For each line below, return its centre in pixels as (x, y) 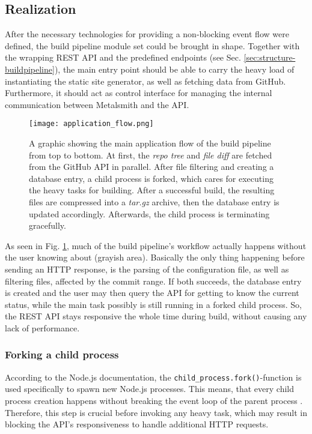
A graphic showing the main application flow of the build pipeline (150, 143)
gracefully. (47, 225)
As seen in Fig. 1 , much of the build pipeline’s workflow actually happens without (156, 245)
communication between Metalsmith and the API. (97, 104)
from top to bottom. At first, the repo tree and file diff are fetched (151, 155)
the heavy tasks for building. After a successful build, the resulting (152, 190)
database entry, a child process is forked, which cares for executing (151, 178)
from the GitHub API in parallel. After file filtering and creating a (151, 167)
